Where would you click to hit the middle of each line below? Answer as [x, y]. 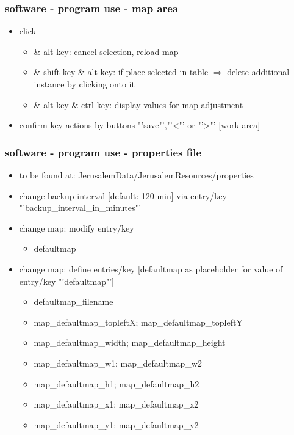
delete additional [258, 72]
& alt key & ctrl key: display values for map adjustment [138, 104]
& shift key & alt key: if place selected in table [121, 72]
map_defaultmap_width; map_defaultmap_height [130, 342]
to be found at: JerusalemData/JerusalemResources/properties [136, 175]
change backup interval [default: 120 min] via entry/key [123, 195]
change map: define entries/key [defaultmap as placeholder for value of [151, 269]
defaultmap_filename [73, 302]
